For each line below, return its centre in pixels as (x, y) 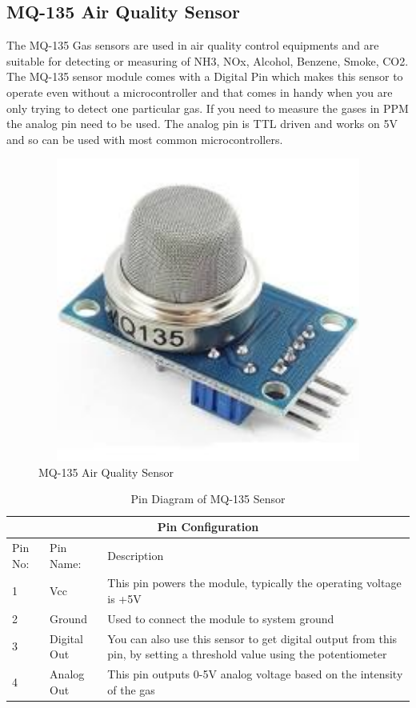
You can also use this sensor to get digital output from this (252, 638)
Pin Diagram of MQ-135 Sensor (208, 499)
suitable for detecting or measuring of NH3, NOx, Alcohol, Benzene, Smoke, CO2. (208, 60)
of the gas (131, 689)
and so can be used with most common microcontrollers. (145, 139)
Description (136, 555)
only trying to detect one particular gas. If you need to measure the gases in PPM (208, 108)
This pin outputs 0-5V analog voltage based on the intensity (255, 674)
